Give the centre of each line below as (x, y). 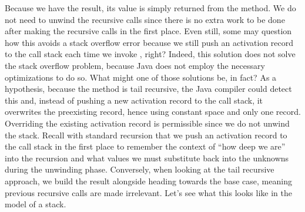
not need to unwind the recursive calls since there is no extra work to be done (145, 19)
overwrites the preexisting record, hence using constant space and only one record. (153, 112)
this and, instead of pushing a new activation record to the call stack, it (134, 100)
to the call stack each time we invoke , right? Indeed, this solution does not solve (150, 54)
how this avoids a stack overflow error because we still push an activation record (149, 42)
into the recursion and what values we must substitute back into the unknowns (147, 158)
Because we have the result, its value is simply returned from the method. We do (150, 8)
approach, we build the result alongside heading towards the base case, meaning (148, 180)
